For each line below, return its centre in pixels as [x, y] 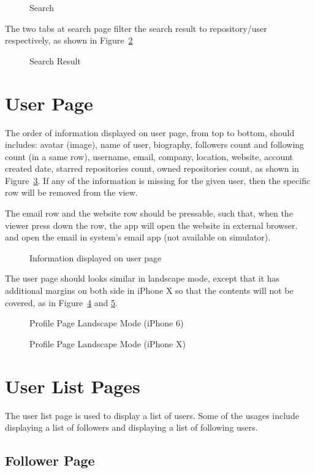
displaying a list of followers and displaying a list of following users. [131, 427]
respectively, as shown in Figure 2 [69, 40]
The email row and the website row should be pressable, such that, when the [149, 213]
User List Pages [73, 386]
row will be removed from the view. [71, 192]
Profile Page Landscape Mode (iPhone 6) [107, 323]
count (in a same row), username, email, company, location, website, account [149, 156]
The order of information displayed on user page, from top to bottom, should [150, 132]
